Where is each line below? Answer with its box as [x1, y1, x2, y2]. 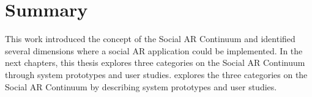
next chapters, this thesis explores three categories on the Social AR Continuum [5, 56, 305, 69]
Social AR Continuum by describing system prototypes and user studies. [5, 80, 277, 93]
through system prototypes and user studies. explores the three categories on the [5, 68, 308, 81]
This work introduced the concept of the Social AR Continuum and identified [5, 32, 295, 45]
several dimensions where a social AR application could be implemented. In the [5, 44, 303, 57]
